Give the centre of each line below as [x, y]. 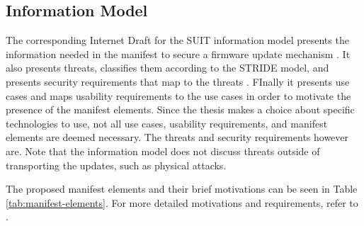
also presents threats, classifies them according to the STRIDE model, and [167, 68]
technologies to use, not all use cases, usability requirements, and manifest [167, 123]
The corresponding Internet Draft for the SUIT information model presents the [177, 40]
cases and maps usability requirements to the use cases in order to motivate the [178, 95]
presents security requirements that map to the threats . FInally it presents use [178, 81]
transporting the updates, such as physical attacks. [116, 165]
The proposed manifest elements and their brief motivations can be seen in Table [182, 189]
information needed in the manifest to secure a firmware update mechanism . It [178, 53]
